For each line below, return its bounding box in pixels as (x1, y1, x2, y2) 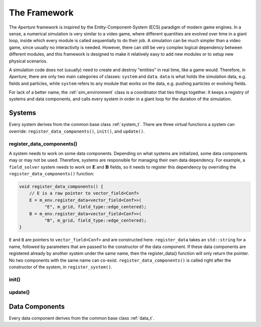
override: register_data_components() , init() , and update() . (9, 128, 145, 134)
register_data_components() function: (9, 171, 94, 177)
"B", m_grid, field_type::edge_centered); (44, 218, 147, 223)
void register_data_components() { (19, 184, 103, 189)
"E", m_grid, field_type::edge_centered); (44, 204, 147, 210)
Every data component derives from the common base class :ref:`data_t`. (9, 315, 155, 321)
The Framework (9, 7, 74, 18)
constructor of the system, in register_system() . (9, 264, 113, 270)
